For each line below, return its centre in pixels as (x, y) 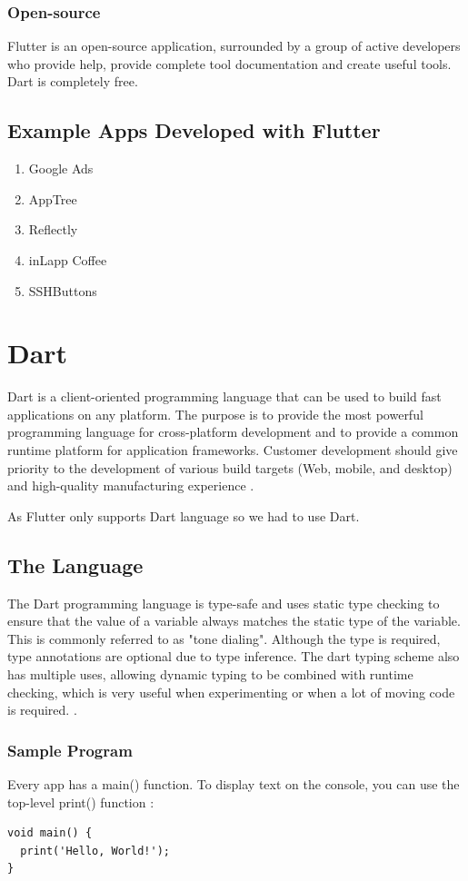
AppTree (53, 198)
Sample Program (70, 750)
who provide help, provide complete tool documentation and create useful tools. (229, 63)
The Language (75, 564)
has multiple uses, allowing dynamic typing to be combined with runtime (210, 674)
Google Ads (61, 168)
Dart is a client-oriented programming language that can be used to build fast (224, 396)
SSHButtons (63, 290)
